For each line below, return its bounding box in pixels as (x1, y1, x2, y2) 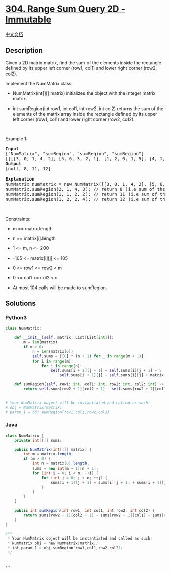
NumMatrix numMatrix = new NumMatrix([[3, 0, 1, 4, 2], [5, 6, (5, 181, 165, 187)
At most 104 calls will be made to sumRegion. (12, 284, 107, 291)
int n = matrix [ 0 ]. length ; (32, 461, 90, 467)
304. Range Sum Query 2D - (5, 3, 125, 15)
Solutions (5, 299, 36, 308)
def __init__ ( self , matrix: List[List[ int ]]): (14, 335, 114, 340)
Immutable (5, 14, 52, 25)
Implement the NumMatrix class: (5, 80, 73, 86)
